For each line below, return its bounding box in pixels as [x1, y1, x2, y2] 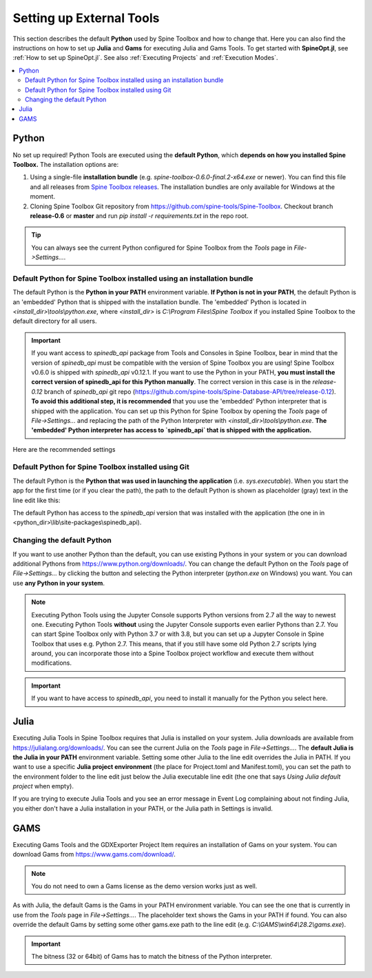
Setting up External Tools [12, 10, 160, 26]
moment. [30, 192, 55, 201]
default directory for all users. [12, 317, 97, 326]
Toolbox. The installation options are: [12, 160, 119, 168]
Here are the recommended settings [12, 445, 116, 453]
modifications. [31, 659, 72, 667]
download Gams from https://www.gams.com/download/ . [12, 850, 176, 859]
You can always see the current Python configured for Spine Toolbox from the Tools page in [31, 243, 293, 252]
